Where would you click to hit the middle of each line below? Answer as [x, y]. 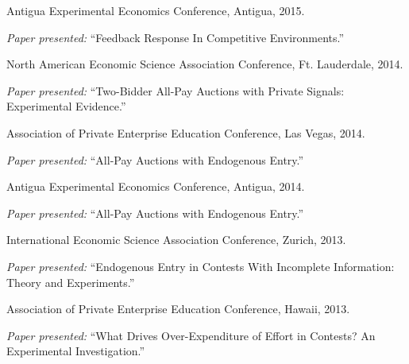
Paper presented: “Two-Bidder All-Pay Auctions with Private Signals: [176, 90]
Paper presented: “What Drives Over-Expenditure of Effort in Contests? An [191, 335]
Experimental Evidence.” [66, 106]
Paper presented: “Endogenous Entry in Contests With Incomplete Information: [201, 266]
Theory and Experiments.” [71, 282]
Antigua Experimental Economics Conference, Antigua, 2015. [156, 10]
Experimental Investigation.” [76, 351]
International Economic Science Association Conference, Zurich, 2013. [176, 240]
